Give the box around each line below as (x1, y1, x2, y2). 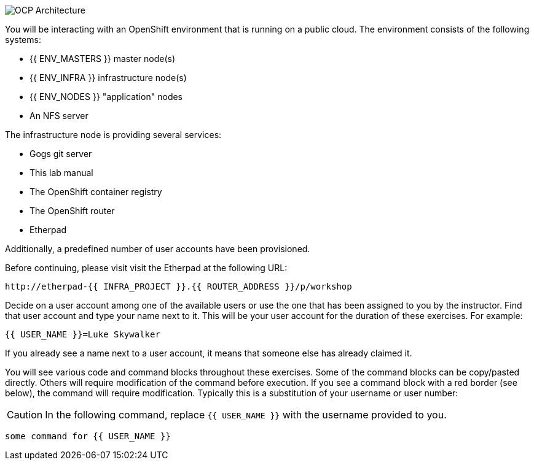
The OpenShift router (29, 206, 115, 216)
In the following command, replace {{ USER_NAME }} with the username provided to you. (45, 409, 447, 421)
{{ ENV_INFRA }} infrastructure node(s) (29, 72, 187, 83)
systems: (5, 34, 41, 45)
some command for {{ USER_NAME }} (5, 431, 171, 441)
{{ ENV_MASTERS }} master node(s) (29, 53, 176, 64)
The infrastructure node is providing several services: (5, 129, 222, 140)
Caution (7, 409, 43, 421)
